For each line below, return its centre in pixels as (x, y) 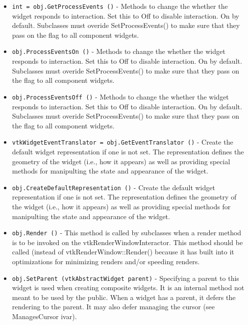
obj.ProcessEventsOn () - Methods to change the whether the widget (119, 51)
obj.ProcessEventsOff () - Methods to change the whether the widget (120, 96)
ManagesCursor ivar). (44, 316)
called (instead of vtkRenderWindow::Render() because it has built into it (123, 252)
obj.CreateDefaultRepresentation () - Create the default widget (113, 187)
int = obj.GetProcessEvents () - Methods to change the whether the (120, 6)
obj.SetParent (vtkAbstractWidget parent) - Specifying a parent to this (125, 278)
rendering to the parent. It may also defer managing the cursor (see (113, 307)
